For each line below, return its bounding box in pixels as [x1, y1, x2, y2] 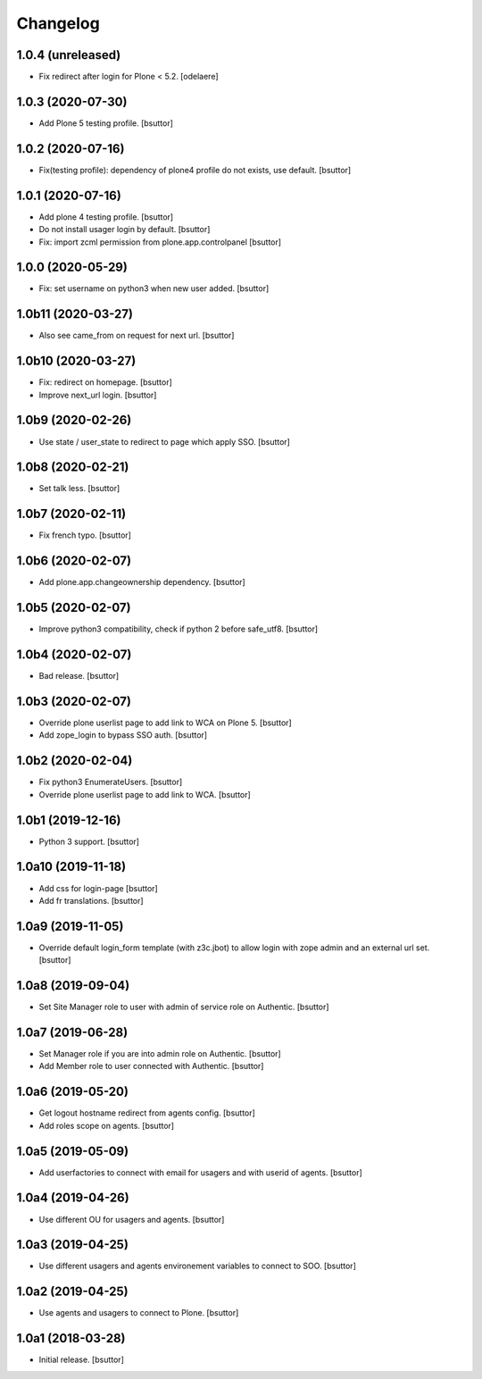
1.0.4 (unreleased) [16, 47, 121, 63]
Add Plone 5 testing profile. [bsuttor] [38, 117, 174, 129]
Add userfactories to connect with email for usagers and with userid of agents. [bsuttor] [38, 1166, 363, 1178]
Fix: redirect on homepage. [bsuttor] [38, 377, 173, 388]
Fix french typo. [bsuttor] [38, 530, 131, 540]
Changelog [16, 13, 100, 33]
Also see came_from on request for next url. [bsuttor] [38, 330, 235, 341]
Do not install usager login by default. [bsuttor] [38, 224, 211, 235]
